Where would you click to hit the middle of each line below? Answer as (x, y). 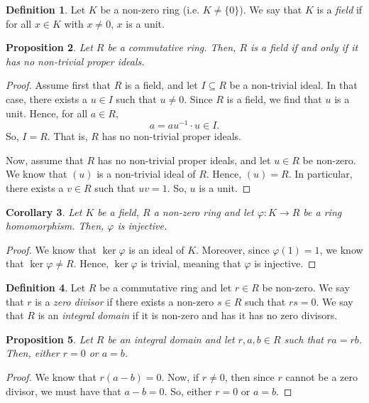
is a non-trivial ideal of (146, 174)
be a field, (119, 211)
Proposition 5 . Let (49, 339)
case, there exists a (46, 98)
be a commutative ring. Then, (172, 47)
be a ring (323, 211)
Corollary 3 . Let (44, 211)
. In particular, (320, 174)
